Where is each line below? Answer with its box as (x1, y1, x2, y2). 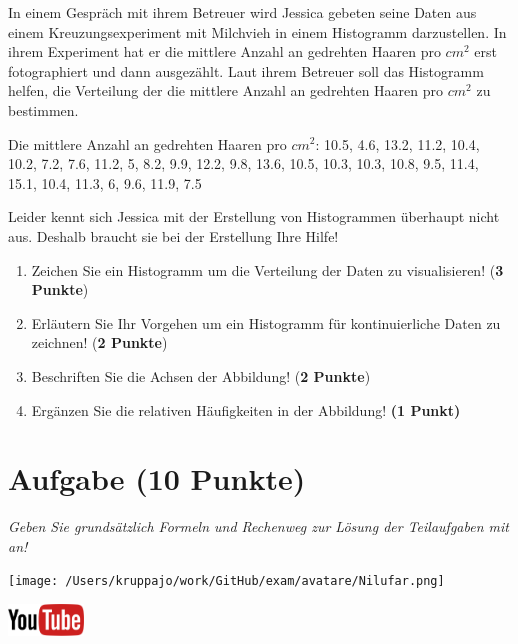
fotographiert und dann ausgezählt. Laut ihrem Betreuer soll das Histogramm (8, 60, 484, 81)
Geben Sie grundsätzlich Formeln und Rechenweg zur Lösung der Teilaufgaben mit (8, 516, 509, 537)
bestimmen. (8, 99, 79, 120)
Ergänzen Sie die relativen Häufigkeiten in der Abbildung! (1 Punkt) (31, 399, 461, 420)
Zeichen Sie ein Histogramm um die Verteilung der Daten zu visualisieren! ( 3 (31, 259, 504, 280)
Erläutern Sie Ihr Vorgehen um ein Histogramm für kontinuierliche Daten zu (31, 312, 501, 333)
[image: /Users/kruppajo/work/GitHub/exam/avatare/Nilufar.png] (8, 574, 445, 589)
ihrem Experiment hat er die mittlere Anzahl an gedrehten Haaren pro (8, 41, 441, 62)
